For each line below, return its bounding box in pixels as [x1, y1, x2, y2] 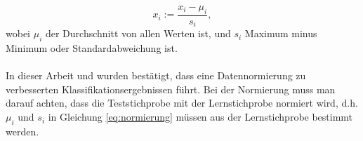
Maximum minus [244, 26, 317, 41]
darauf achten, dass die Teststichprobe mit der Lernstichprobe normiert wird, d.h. [6, 95, 358, 110]
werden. [6, 123, 39, 138]
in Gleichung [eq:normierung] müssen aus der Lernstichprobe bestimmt [48, 109, 353, 124]
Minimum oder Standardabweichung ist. [6, 41, 178, 55]
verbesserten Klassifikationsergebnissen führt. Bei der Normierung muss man [6, 81, 336, 96]
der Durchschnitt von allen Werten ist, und [45, 26, 231, 41]
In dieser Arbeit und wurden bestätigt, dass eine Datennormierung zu [6, 68, 306, 83]
